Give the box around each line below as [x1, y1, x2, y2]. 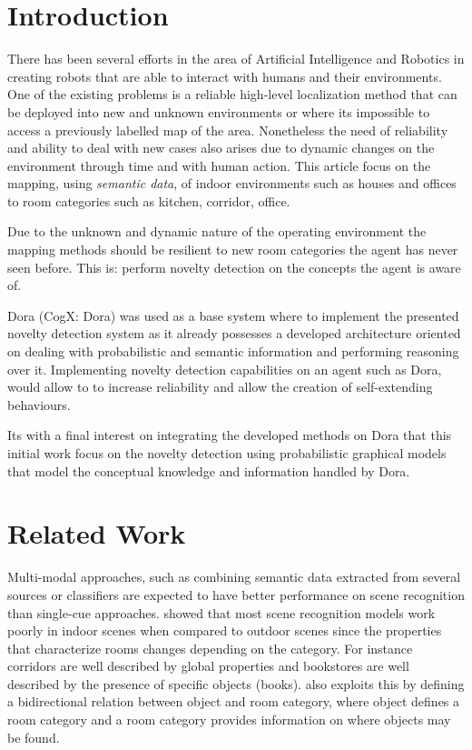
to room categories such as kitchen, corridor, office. [7, 191, 290, 210]
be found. [7, 727, 60, 746]
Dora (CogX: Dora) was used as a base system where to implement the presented [7, 305, 459, 325]
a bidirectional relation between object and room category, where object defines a [7, 692, 460, 711]
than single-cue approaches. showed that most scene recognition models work [7, 603, 436, 622]
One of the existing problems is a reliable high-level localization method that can [7, 85, 457, 104]
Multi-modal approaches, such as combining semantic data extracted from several [7, 567, 461, 586]
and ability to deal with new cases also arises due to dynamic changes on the [7, 138, 435, 157]
